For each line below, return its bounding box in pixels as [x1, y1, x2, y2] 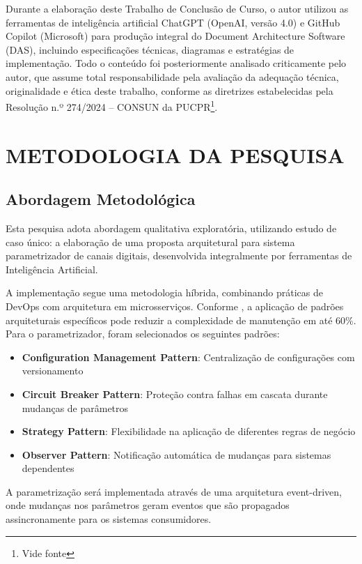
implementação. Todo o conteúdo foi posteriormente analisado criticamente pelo [6, 56, 347, 70]
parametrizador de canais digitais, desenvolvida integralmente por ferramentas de [6, 248, 352, 263]
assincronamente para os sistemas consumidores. [6, 512, 212, 526]
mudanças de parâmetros [22, 400, 129, 415]
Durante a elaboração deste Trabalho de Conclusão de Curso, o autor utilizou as [6, 1, 349, 15]
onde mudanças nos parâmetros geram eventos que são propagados [6, 498, 290, 512]
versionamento [22, 363, 84, 378]
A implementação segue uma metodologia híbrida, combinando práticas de [6, 285, 324, 300]
